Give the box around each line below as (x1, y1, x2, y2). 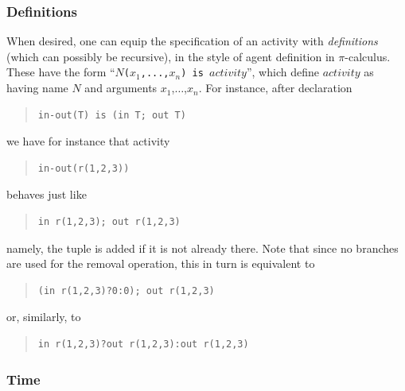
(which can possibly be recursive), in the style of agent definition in (6, 48, 335, 64)
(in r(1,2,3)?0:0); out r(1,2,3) (37, 285, 215, 296)
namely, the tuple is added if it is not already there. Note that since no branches (6, 239, 399, 256)
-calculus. (345, 48, 391, 64)
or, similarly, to (6, 308, 81, 325)
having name (6, 79, 68, 96)
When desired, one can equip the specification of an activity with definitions (6, 33, 378, 49)
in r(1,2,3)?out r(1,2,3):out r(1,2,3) (37, 339, 249, 350)
